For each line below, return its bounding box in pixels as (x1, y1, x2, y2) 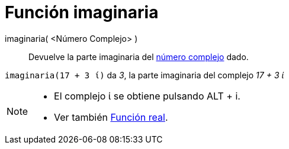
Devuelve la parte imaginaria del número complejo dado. (28, 51, 249, 62)
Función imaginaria (5, 2, 159, 22)
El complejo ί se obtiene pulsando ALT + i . (54, 90, 240, 102)
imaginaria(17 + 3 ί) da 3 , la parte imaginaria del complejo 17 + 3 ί (5, 69, 284, 80)
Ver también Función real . (54, 111, 168, 123)
